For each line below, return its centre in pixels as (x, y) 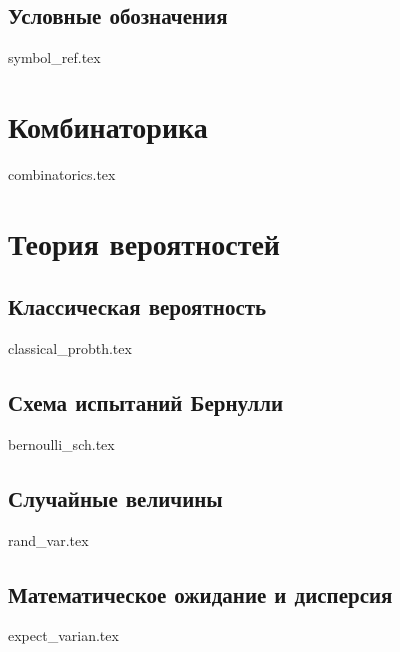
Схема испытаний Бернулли (146, 402)
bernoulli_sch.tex (61, 443)
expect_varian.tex (63, 635)
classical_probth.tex (70, 348)
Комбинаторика (108, 125)
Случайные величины (115, 497)
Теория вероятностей (144, 242)
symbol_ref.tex (54, 57)
